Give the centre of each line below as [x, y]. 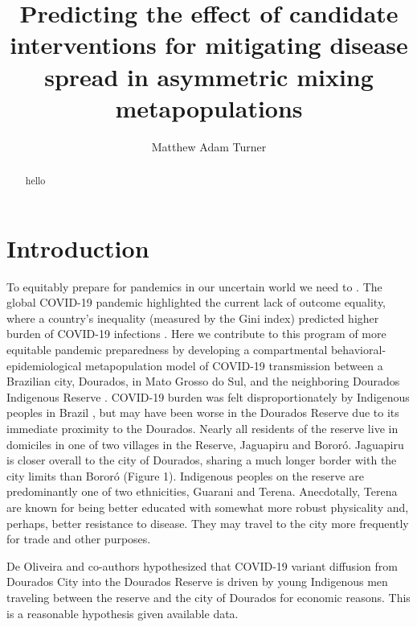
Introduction [78, 248]
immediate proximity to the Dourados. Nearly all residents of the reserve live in [202, 429]
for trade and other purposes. [79, 539]
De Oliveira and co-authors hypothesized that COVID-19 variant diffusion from [202, 565]
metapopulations [209, 107]
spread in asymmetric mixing [209, 76]
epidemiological [44, 365]
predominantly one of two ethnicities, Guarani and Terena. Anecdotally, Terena [202, 491]
